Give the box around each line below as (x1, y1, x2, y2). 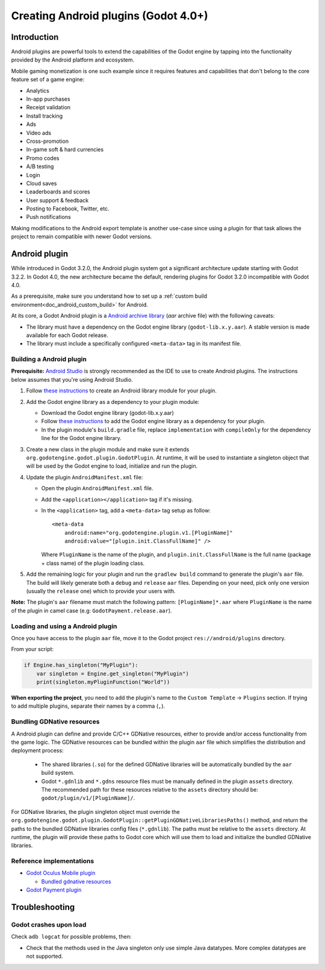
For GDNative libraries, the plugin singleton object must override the (11, 808, 180, 815)
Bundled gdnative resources (41, 878, 111, 885)
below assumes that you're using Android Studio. (11, 376, 134, 383)
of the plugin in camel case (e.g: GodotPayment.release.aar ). (11, 606, 172, 614)
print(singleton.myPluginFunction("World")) (36, 679, 170, 685)
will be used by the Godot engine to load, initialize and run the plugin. (26, 462, 198, 470)
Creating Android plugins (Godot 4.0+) (11, 9, 209, 22)
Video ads (26, 129, 51, 136)
